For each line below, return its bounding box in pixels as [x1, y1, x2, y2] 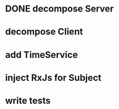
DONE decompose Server [5, 3, 114, 15]
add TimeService [5, 49, 78, 60]
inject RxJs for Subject [5, 72, 102, 83]
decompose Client [5, 26, 83, 38]
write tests [5, 95, 51, 106]
